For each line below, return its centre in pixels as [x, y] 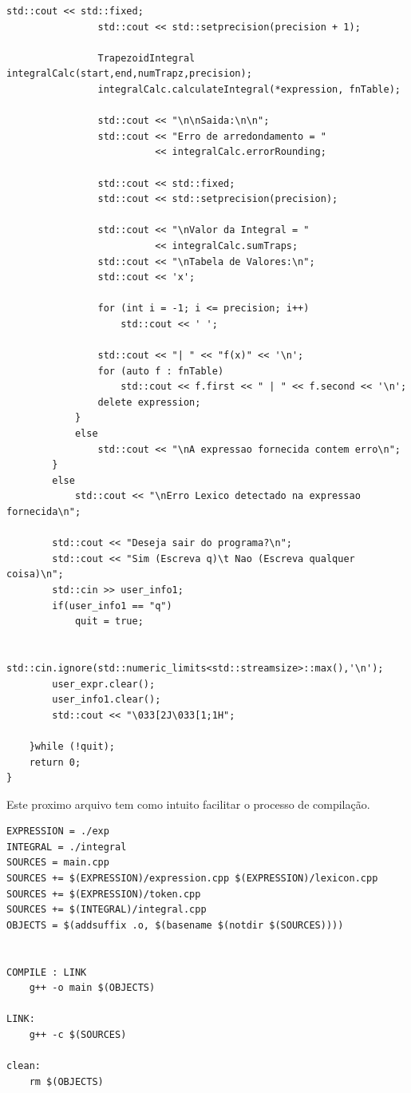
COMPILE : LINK [47, 972]
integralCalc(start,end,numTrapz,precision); [129, 74]
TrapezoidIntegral [146, 58]
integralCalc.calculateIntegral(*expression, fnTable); [249, 89]
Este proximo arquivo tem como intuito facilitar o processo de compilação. [188, 804]
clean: [24, 1066]
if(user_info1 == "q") [112, 606]
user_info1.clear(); [107, 700]
